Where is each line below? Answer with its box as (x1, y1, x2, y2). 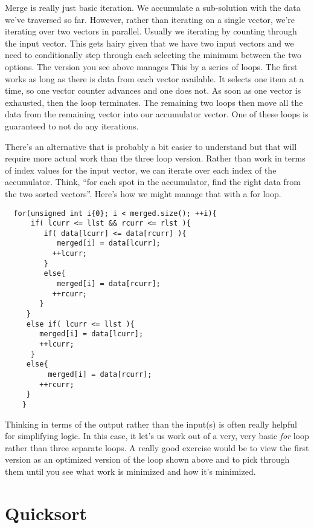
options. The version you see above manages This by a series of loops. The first (5, 60, 298, 73)
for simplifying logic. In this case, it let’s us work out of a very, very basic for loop (5, 429, 309, 442)
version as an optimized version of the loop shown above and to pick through (5, 453, 290, 466)
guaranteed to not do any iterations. (5, 119, 139, 132)
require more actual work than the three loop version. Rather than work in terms (5, 152, 306, 165)
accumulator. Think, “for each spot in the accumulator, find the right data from (5, 175, 301, 188)
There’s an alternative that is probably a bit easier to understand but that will (5, 140, 297, 152)
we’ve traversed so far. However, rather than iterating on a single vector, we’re (5, 13, 295, 25)
